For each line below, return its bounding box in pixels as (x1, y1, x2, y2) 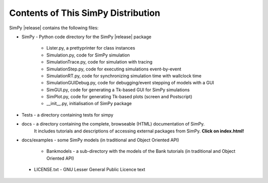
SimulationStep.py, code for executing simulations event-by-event (46, 66, 182, 72)
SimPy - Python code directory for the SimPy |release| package (21, 34, 151, 40)
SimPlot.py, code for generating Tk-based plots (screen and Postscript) (46, 94, 193, 100)
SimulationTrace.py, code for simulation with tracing (46, 59, 153, 65)
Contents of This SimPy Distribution (9, 7, 161, 18)
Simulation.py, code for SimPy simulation (46, 52, 130, 58)
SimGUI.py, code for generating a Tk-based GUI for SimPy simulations (46, 87, 190, 93)
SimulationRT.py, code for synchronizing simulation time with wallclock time (46, 72, 202, 79)
